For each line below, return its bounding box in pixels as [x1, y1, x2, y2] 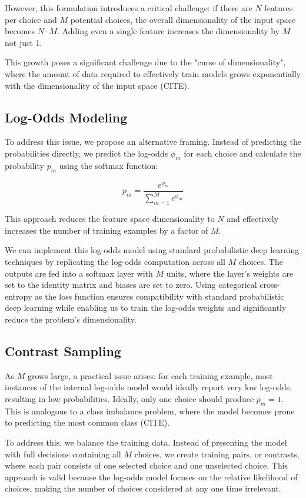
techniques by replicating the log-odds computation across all [5, 255, 225, 267]
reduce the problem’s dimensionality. [5, 313, 137, 325]
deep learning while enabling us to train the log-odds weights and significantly [5, 301, 287, 314]
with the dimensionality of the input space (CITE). [5, 79, 189, 91]
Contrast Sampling [5, 341, 121, 360]
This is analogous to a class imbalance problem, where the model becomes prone [5, 404, 295, 417]
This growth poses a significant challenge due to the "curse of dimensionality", [5, 56, 286, 68]
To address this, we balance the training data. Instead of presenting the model [5, 436, 287, 448]
